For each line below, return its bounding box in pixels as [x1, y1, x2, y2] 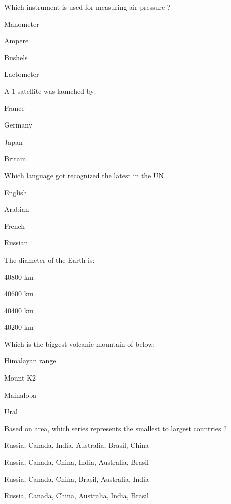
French [4, 220, 25, 231]
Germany [4, 119, 33, 130]
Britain [4, 153, 26, 164]
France [4, 102, 25, 113]
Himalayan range [4, 355, 56, 366]
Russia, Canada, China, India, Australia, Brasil [4, 457, 149, 467]
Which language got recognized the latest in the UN [4, 170, 164, 180]
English [4, 187, 27, 197]
